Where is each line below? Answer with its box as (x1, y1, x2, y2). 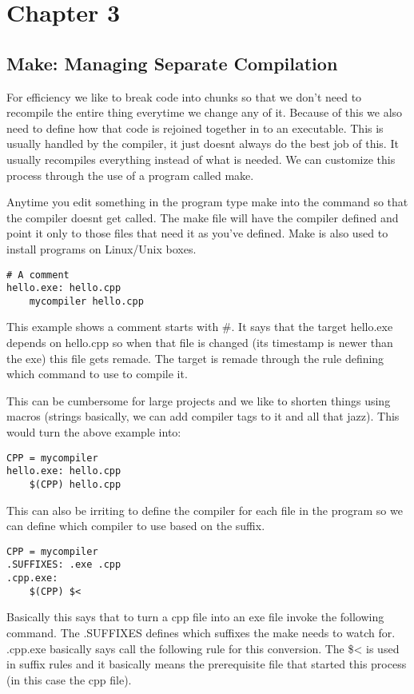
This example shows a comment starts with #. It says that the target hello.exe (6, 318, 393, 335)
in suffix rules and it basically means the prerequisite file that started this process (6, 656, 407, 672)
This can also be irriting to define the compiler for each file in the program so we (6, 501, 403, 518)
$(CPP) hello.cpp (29, 478, 121, 490)
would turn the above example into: (6, 424, 181, 441)
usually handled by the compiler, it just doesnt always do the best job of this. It (6, 135, 399, 152)
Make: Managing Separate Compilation (6, 50, 338, 75)
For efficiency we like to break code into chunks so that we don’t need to (6, 88, 362, 105)
